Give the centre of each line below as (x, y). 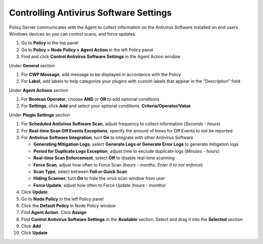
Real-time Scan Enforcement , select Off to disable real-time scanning (104, 158)
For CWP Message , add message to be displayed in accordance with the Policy (101, 74)
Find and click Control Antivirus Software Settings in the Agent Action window (101, 56)
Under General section (32, 65)
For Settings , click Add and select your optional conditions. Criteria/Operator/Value (106, 106)
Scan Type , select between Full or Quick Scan (80, 171)
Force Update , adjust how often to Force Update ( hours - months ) (100, 185)
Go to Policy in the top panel (50, 43)
